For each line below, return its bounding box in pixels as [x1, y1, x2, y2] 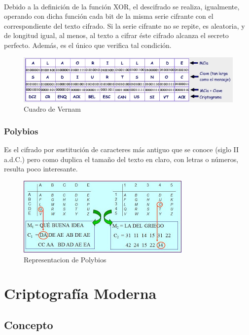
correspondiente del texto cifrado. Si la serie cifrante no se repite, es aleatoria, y [4, 20, 245, 31]
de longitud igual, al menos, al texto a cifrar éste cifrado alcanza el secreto [4, 30, 229, 41]
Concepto [4, 317, 53, 333]
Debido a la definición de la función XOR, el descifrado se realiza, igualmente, [4, 1, 240, 11]
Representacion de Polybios [24, 254, 107, 264]
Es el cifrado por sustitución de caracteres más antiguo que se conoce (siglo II [4, 144, 239, 155]
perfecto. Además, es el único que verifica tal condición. [4, 40, 172, 50]
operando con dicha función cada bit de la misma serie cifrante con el [4, 11, 213, 21]
